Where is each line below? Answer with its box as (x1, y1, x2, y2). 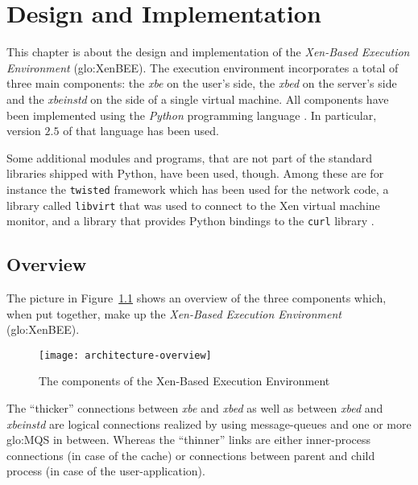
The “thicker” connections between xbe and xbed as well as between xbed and (6, 400, 383, 417)
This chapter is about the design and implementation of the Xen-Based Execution (6, 43, 410, 60)
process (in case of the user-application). (6, 462, 205, 479)
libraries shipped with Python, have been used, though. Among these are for (6, 165, 384, 182)
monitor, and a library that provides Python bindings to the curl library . (6, 212, 375, 229)
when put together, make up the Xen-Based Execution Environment (6, 305, 341, 322)
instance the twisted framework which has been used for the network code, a (6, 180, 389, 197)
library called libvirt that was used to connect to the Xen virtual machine (6, 196, 380, 213)
